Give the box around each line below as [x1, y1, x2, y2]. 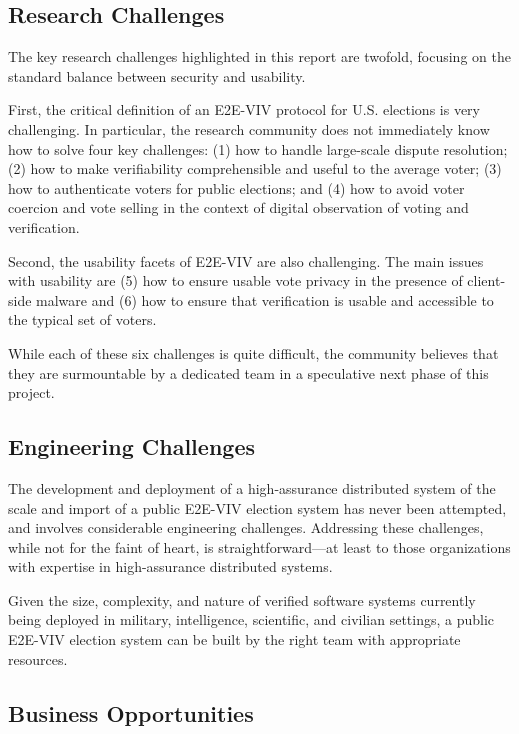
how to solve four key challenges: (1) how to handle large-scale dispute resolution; [8, 138, 508, 159]
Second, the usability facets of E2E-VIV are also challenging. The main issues [8, 250, 484, 271]
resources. [8, 648, 68, 669]
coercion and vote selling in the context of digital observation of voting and [8, 197, 469, 218]
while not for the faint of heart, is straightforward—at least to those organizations [8, 536, 511, 557]
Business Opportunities [8, 697, 254, 728]
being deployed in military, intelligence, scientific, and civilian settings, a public [8, 609, 495, 630]
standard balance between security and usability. [8, 65, 306, 86]
